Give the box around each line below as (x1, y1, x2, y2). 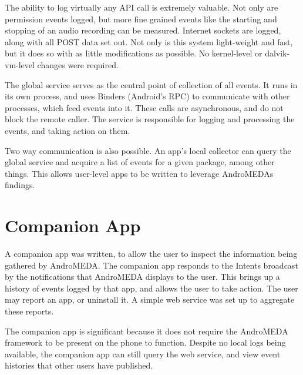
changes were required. (37, 58, 119, 71)
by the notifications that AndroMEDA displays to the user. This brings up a (5, 270, 280, 283)
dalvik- (265, 47, 290, 59)
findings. (5, 179, 35, 191)
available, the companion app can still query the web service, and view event (5, 347, 281, 360)
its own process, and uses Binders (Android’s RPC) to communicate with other (5, 90, 290, 102)
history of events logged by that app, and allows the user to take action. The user (5, 282, 298, 294)
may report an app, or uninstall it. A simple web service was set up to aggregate (5, 293, 295, 306)
